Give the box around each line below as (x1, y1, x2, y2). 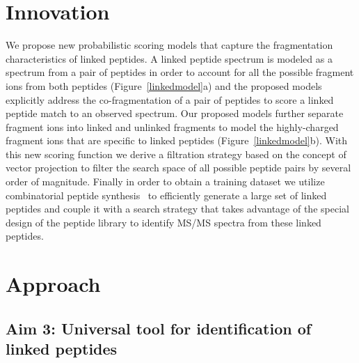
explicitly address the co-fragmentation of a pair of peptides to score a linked (6, 92, 334, 107)
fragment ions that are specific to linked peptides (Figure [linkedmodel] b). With (6, 133, 348, 148)
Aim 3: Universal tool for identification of (6, 317, 312, 339)
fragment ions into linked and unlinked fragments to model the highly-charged (6, 119, 339, 134)
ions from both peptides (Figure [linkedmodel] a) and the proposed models (6, 78, 322, 93)
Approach (6, 270, 101, 298)
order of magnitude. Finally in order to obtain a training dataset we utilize (6, 174, 325, 189)
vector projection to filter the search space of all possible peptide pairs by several (6, 160, 351, 175)
